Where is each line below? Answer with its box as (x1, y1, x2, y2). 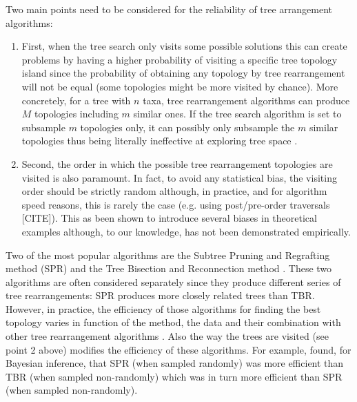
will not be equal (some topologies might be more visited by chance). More (21, 79, 338, 93)
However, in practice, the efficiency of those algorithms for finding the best (6, 301, 321, 316)
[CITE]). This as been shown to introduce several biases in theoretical (21, 211, 317, 225)
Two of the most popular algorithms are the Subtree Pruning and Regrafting (6, 247, 330, 262)
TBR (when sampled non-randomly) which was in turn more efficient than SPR (6, 369, 343, 383)
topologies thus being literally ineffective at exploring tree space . (21, 133, 298, 148)
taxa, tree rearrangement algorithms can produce (143, 93, 350, 107)
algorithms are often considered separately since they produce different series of (6, 274, 341, 289)
